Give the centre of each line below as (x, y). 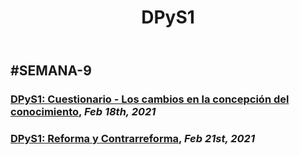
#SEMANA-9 (51, 71)
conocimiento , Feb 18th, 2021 (83, 112)
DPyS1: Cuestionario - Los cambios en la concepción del (150, 99)
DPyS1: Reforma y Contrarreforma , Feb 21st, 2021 (132, 139)
